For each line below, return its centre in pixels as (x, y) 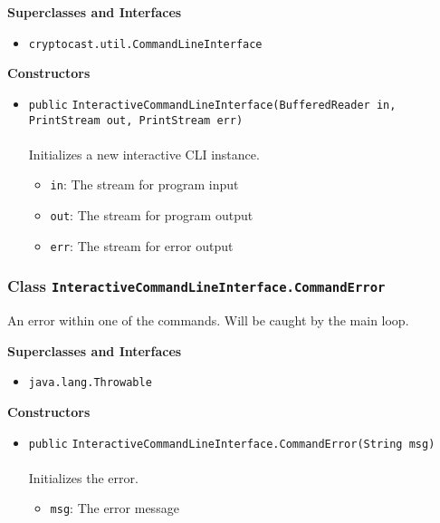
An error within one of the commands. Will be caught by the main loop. (208, 320)
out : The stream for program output (152, 215)
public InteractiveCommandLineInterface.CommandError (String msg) (232, 444)
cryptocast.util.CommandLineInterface (145, 44)
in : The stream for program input (144, 184)
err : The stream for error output (142, 245)
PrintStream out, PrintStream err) (136, 120)
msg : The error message (115, 508)
